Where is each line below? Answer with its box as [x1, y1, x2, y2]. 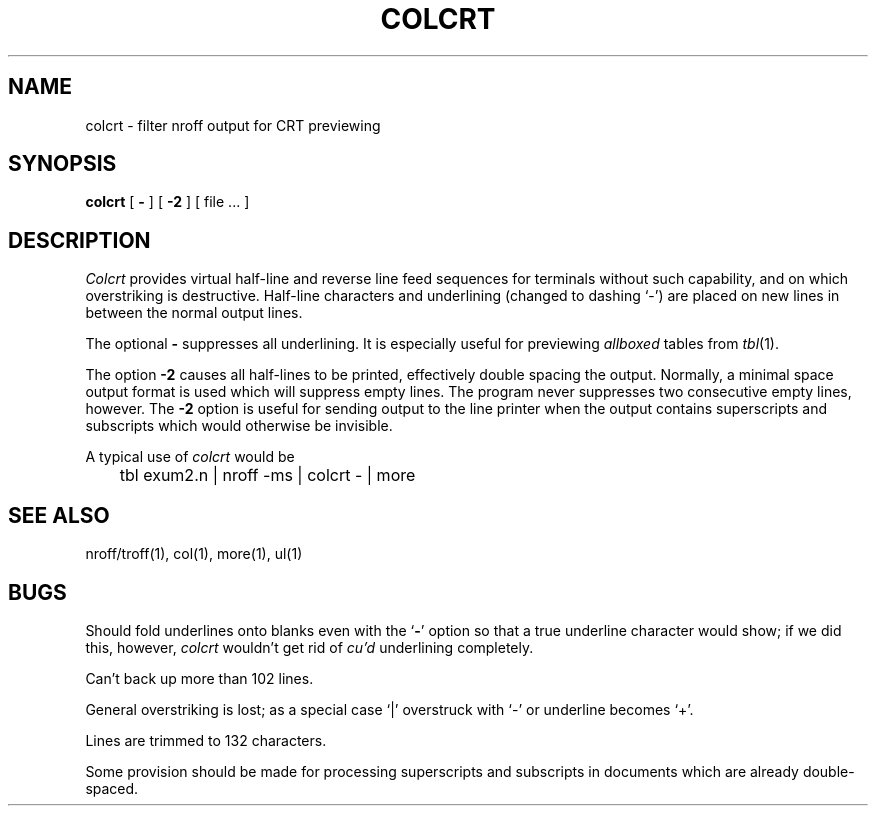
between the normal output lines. [85, 304, 303, 322]
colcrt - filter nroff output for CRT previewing [85, 116, 381, 134]
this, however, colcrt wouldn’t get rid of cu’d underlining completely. [85, 638, 534, 656]
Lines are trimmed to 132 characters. [85, 731, 327, 749]
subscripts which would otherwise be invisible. [85, 417, 393, 435]
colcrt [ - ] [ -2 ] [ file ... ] [85, 193, 250, 211]
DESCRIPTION [8, 227, 151, 253]
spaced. [85, 779, 139, 797]
